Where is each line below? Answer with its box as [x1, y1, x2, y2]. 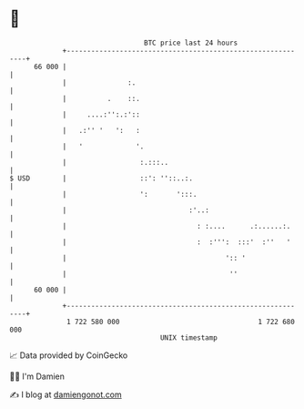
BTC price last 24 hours [144, 38, 238, 47]
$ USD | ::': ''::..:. [9, 173, 194, 183]
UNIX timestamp [159, 332, 218, 343]
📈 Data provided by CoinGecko [9, 350, 128, 361]
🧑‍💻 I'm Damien [9, 371, 66, 382]
